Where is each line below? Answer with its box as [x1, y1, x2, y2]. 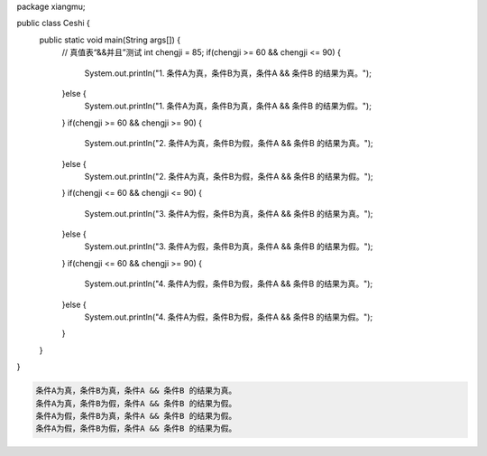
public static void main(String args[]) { [39, 34, 180, 45]
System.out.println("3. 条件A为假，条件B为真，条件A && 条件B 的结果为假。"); [84, 241, 373, 252]
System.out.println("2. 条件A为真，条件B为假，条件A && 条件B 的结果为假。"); [84, 171, 373, 181]
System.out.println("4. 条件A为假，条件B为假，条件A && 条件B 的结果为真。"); [84, 278, 373, 289]
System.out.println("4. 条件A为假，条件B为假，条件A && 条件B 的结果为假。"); [84, 312, 373, 322]
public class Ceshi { [16, 18, 90, 29]
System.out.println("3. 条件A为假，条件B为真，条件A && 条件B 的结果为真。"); [84, 208, 373, 219]
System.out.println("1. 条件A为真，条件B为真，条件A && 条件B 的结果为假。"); [84, 100, 372, 112]
